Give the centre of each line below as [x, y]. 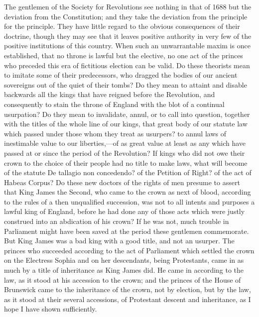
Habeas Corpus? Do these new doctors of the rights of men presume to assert [122, 182]
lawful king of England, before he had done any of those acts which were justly [125, 211]
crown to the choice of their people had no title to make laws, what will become [126, 162]
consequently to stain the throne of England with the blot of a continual [114, 104]
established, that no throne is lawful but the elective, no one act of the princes [124, 55]
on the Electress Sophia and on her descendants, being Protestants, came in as [124, 260]
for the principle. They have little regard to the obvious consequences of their [122, 26]
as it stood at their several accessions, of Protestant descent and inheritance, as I [128, 299]
